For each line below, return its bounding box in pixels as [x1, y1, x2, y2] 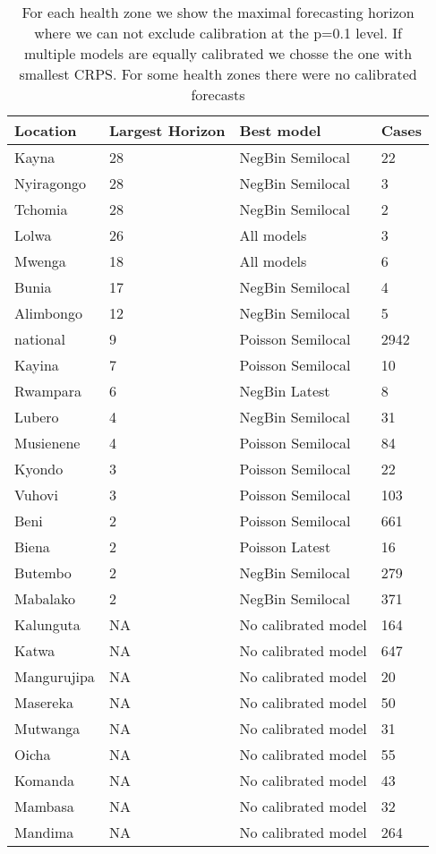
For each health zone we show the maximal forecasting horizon [21, 2, 415, 22]
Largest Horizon [108, 120, 226, 141]
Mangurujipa [14, 666, 95, 687]
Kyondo [14, 458, 64, 479]
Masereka [14, 692, 73, 713]
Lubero [14, 406, 59, 427]
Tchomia [14, 199, 68, 219]
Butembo [14, 562, 72, 583]
